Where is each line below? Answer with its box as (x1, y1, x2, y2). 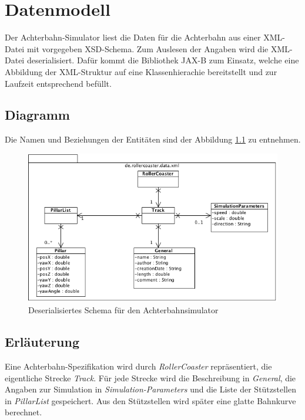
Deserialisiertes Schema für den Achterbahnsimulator (28, 304, 219, 316)
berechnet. (5, 406, 42, 418)
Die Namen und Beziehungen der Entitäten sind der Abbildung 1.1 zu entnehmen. (5, 133, 301, 145)
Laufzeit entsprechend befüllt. (5, 77, 112, 89)
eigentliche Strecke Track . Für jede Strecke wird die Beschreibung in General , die (5, 371, 296, 384)
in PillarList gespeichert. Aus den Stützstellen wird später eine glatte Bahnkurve (5, 394, 296, 407)
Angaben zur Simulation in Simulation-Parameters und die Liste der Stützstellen (5, 383, 296, 395)
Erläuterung (5, 333, 80, 351)
